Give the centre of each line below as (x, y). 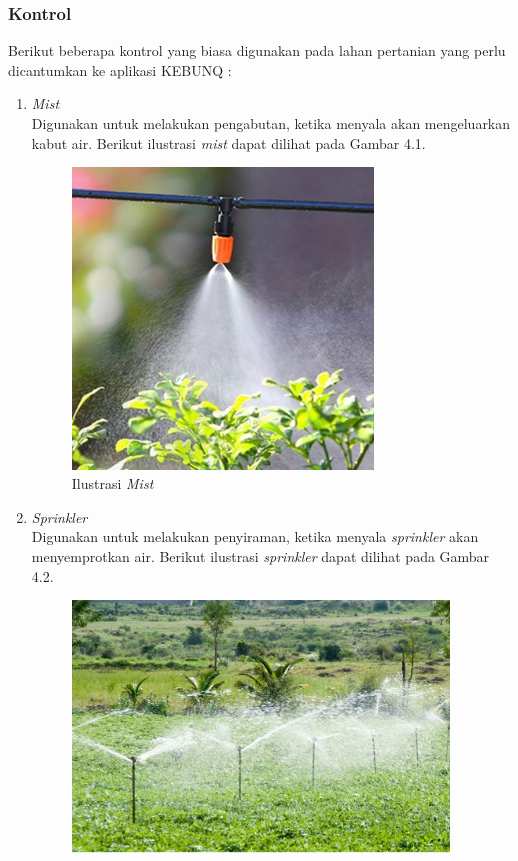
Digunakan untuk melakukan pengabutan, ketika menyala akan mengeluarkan (271, 123)
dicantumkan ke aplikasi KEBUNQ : (120, 69)
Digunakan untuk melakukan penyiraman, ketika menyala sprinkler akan (255, 536)
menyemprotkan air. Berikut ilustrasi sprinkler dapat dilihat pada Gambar (260, 555)
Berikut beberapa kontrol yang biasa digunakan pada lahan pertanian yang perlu (257, 50)
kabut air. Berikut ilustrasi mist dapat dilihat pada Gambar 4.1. (228, 142)
